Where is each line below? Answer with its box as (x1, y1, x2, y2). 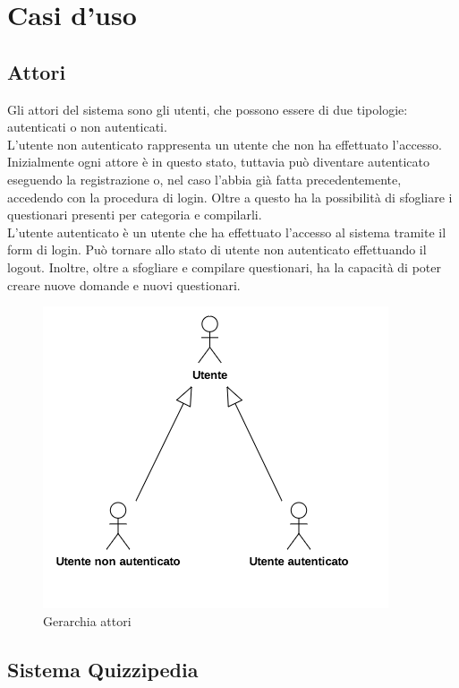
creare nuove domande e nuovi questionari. (7, 275, 241, 294)
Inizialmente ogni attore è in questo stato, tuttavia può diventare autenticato (7, 152, 429, 171)
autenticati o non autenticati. (7, 117, 167, 136)
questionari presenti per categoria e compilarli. (7, 205, 262, 224)
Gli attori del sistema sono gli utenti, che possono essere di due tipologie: (7, 99, 408, 118)
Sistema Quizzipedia (7, 655, 199, 683)
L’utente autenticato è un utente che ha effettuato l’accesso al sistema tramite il (7, 222, 446, 241)
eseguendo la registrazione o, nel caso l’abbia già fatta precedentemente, (7, 169, 402, 188)
